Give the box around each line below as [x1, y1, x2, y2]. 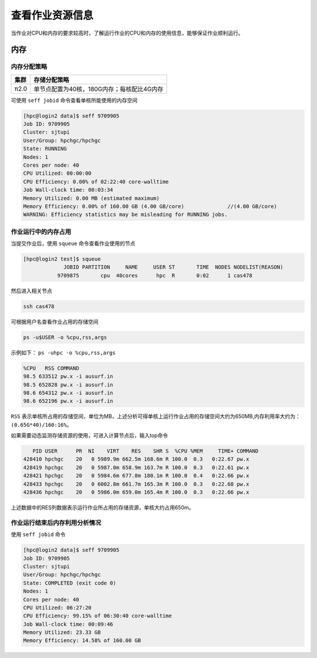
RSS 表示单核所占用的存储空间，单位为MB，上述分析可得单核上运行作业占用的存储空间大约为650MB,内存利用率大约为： [11, 413, 301, 420]
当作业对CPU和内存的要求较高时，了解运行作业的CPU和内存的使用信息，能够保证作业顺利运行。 [11, 29, 244, 36]
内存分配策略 [11, 62, 48, 71]
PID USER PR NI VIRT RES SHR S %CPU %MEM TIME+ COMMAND [32, 448, 259, 454]
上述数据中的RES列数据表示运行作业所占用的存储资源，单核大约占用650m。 [11, 504, 194, 511]
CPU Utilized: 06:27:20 [23, 604, 92, 611]
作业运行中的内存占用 [11, 227, 72, 235]
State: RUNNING [23, 145, 67, 152]
